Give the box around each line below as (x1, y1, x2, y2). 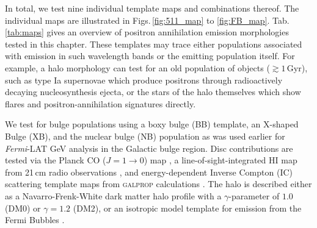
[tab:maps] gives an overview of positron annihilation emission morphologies (5, 26, 289, 38)
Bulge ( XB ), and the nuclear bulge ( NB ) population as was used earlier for (5, 129, 285, 142)
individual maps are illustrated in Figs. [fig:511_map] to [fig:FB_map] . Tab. (5, 13, 290, 26)
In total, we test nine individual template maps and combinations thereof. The (5, 2, 299, 14)
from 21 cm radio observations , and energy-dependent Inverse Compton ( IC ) (5, 165, 293, 178)
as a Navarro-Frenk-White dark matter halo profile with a (5, 189, 222, 202)
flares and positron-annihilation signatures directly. (5, 97, 196, 110)
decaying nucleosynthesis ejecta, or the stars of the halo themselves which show (5, 85, 301, 98)
